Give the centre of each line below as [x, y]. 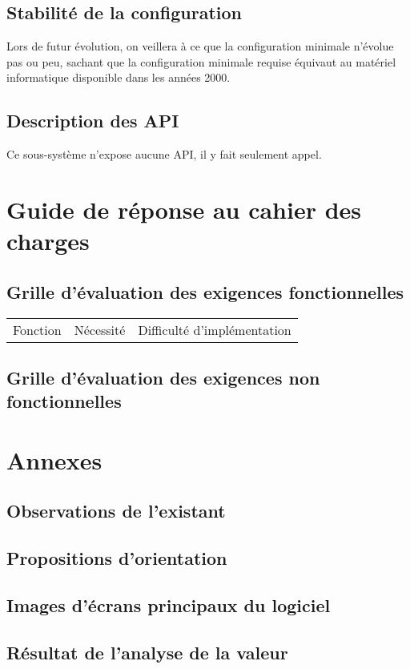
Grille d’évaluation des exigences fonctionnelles [205, 291]
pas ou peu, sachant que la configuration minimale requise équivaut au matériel [201, 61]
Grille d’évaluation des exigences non [163, 377]
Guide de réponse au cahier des [184, 209]
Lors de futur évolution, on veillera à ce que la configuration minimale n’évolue [200, 46]
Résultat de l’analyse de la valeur [147, 652]
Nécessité [100, 329]
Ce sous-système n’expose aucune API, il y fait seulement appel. [164, 154]
